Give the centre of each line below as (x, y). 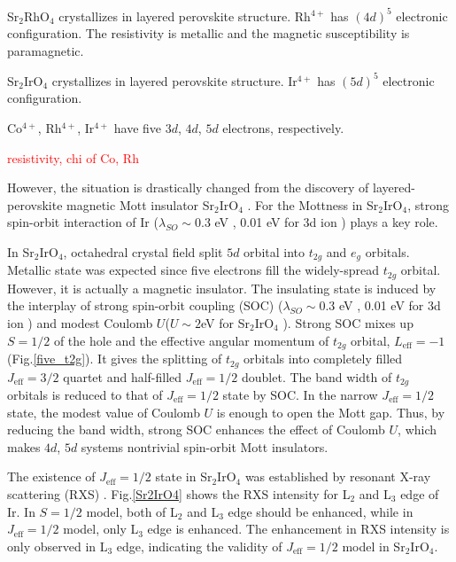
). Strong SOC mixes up (348, 323)
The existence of (51, 476)
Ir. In (21, 511)
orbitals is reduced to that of (85, 394)
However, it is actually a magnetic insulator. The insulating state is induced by (222, 288)
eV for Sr (225, 323)
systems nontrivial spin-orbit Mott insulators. (205, 446)
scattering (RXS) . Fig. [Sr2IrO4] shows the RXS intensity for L (179, 493)
